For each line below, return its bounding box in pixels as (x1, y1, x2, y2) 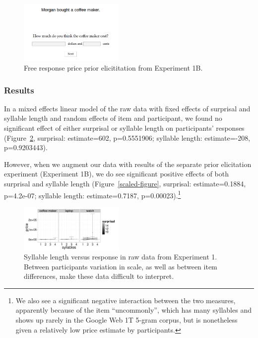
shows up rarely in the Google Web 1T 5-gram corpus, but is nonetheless (15, 315, 238, 325)
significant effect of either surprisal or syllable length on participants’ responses (4, 123, 245, 133)
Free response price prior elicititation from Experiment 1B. (24, 63, 203, 73)
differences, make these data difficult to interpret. (24, 271, 174, 281)
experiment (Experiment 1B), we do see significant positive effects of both (4, 169, 229, 179)
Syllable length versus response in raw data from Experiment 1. (24, 252, 217, 262)
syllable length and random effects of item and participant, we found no (4, 113, 222, 123)
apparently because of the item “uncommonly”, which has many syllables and (15, 305, 252, 315)
